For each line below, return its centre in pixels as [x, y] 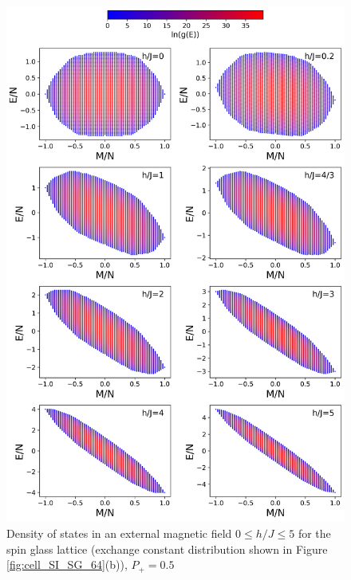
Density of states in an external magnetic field [119, 533]
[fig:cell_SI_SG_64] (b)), [67, 564]
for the [314, 533]
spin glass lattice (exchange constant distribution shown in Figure [167, 549]
